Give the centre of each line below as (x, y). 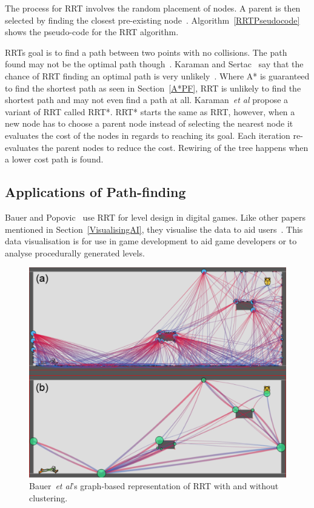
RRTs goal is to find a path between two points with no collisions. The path (146, 52)
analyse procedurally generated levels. (75, 252)
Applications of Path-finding (95, 192)
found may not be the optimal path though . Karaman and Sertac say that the (154, 64)
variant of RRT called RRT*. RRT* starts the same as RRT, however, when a (150, 111)
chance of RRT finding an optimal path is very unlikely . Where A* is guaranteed (157, 75)
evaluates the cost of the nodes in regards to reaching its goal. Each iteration (148, 135)
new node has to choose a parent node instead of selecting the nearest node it (149, 123)
